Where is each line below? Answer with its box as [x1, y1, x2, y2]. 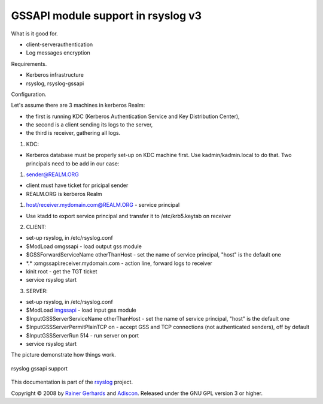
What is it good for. [11, 30, 58, 37]
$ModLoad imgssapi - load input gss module [26, 306, 137, 314]
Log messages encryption [26, 49, 90, 56]
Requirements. [11, 60, 47, 67]
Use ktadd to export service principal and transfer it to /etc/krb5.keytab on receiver [26, 212, 231, 219]
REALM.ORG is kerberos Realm [26, 190, 103, 197]
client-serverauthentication [26, 41, 93, 48]
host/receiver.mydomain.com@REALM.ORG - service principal [26, 201, 180, 209]
